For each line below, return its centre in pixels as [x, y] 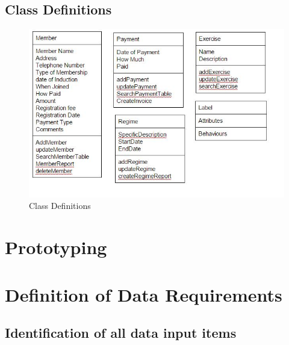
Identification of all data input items [121, 333]
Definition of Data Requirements [144, 294]
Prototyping [56, 247]
